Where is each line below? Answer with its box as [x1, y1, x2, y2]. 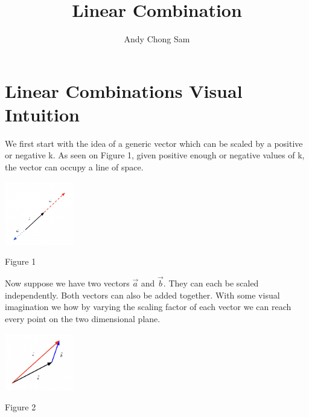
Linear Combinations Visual [5, 78, 243, 103]
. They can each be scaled [163, 277, 259, 289]
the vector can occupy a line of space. [5, 161, 144, 173]
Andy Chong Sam [124, 33, 190, 45]
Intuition [5, 102, 80, 126]
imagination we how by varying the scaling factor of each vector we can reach [5, 300, 291, 313]
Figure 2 [5, 401, 36, 413]
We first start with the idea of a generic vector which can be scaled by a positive [5, 137, 303, 149]
